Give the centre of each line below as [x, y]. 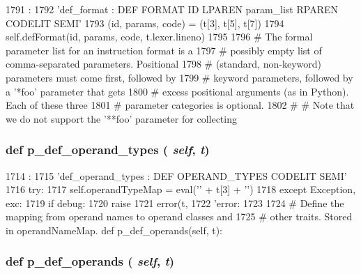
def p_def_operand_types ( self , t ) [108, 150]
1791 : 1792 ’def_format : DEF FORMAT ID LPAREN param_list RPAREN [172, 9]
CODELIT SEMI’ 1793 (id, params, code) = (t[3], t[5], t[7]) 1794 [145, 23]
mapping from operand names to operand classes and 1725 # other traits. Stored [179, 216]
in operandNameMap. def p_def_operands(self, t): [114, 230]
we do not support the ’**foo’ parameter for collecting [121, 118]
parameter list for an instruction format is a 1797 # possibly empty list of [164, 50]
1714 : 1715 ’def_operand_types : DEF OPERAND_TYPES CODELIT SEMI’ [176, 175]
